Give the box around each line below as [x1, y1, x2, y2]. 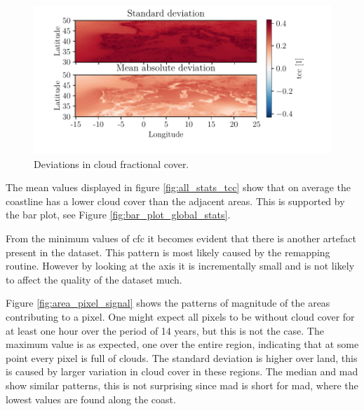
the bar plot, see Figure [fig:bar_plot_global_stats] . [6, 207, 231, 222]
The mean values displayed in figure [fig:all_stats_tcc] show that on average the [6, 180, 351, 195]
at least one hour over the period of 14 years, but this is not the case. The [6, 323, 324, 337]
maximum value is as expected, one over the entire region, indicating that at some [6, 337, 359, 351]
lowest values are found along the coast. [6, 391, 176, 406]
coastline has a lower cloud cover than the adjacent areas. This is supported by [6, 193, 345, 208]
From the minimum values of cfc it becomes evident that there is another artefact [6, 230, 356, 245]
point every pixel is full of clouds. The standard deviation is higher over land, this [6, 350, 358, 365]
